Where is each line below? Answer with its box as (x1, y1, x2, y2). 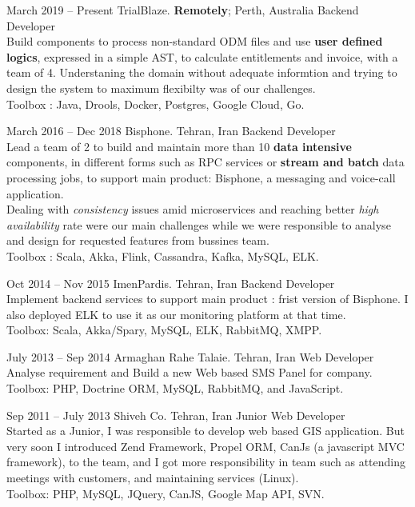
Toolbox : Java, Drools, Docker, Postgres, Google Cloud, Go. (6, 95, 305, 112)
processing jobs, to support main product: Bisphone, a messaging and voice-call (6, 169, 396, 186)
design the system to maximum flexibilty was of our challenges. (6, 79, 316, 96)
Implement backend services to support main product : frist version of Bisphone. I (6, 290, 409, 307)
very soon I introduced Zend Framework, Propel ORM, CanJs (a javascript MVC (6, 437, 405, 454)
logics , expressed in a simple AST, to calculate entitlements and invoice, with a (6, 48, 398, 65)
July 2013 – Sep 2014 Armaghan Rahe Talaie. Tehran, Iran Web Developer (6, 348, 374, 365)
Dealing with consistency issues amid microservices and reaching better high (6, 201, 379, 218)
